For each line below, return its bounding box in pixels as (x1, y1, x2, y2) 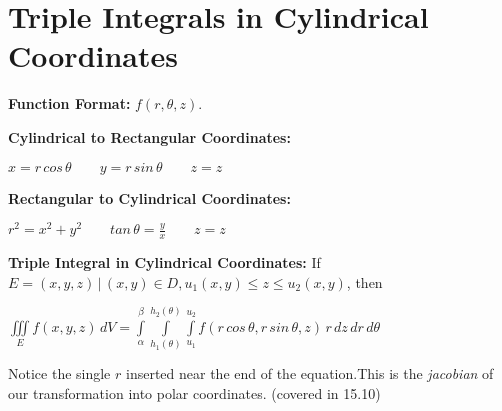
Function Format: (8, 93, 131, 114)
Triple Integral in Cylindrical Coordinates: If (8, 252, 321, 272)
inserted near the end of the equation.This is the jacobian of (126, 363, 494, 384)
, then (346, 271, 383, 292)
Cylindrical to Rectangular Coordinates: (8, 126, 291, 147)
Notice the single (8, 363, 111, 384)
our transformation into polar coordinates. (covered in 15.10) (8, 382, 381, 403)
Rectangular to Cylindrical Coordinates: (8, 187, 291, 208)
